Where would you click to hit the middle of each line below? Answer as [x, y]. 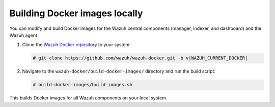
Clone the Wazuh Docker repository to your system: [76, 45]
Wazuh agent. [24, 35]
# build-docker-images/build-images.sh [82, 85]
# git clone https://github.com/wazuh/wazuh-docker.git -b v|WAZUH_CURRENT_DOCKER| [140, 58]
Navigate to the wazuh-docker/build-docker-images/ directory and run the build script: [119, 72]
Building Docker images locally [76, 13]
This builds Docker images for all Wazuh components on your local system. [88, 98]
